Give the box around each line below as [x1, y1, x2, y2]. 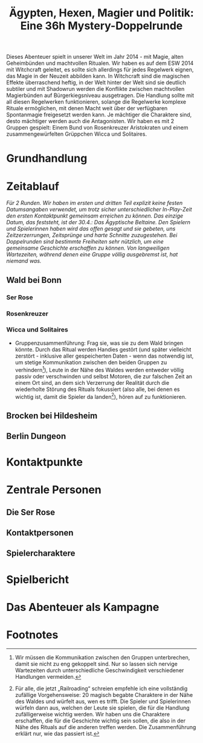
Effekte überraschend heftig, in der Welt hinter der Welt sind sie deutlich [6, 79, 186, 86]
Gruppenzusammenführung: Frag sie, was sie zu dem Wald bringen [14, 339, 184, 347]
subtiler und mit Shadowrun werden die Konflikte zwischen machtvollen [6, 85, 185, 93]
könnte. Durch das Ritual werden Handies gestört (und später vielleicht [14, 345, 192, 353]
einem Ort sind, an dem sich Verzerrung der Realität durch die [14, 379, 170, 386]
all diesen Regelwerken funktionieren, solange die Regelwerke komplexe [6, 98, 187, 105]
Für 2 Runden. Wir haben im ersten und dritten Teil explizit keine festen [6, 199, 183, 207]
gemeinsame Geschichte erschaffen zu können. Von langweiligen [6, 244, 170, 252]
